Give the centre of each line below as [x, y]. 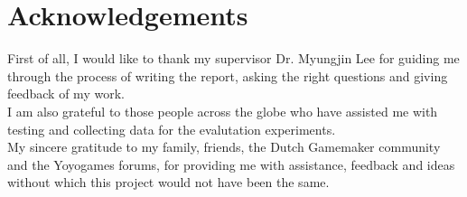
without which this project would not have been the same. [168, 182]
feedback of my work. [66, 94]
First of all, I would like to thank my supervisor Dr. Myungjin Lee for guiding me [233, 58]
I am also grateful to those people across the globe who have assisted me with [223, 111]
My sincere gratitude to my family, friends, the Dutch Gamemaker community [224, 147]
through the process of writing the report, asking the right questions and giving [228, 75]
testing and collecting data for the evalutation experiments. [172, 129]
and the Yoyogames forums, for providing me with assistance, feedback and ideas [231, 164]
